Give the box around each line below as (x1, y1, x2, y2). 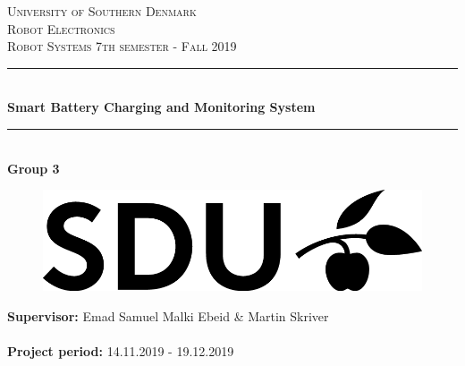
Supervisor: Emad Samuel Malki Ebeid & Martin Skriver (7, 307, 329, 326)
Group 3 (7, 158, 60, 177)
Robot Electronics (7, 19, 115, 38)
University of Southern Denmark (7, 2, 197, 20)
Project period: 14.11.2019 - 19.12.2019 (7, 342, 234, 361)
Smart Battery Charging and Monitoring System (7, 98, 316, 116)
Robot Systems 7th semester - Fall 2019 (7, 37, 237, 55)
